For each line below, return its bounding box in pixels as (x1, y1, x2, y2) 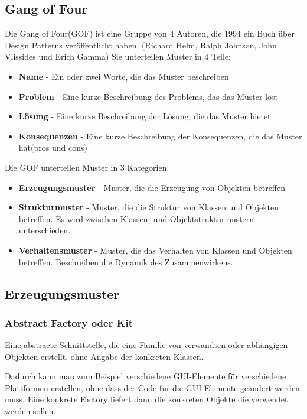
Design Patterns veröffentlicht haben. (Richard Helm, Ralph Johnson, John (5, 38, 277, 51)
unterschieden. (18, 224, 71, 236)
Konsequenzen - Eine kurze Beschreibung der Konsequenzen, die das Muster (18, 129, 302, 142)
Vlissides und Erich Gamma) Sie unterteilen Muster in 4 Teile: (5, 50, 231, 63)
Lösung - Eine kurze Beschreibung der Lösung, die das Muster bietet (18, 110, 271, 122)
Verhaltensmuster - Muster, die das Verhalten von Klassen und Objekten (18, 243, 292, 256)
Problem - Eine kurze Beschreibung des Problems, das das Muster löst (18, 90, 278, 102)
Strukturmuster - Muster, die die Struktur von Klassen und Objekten (18, 201, 279, 213)
